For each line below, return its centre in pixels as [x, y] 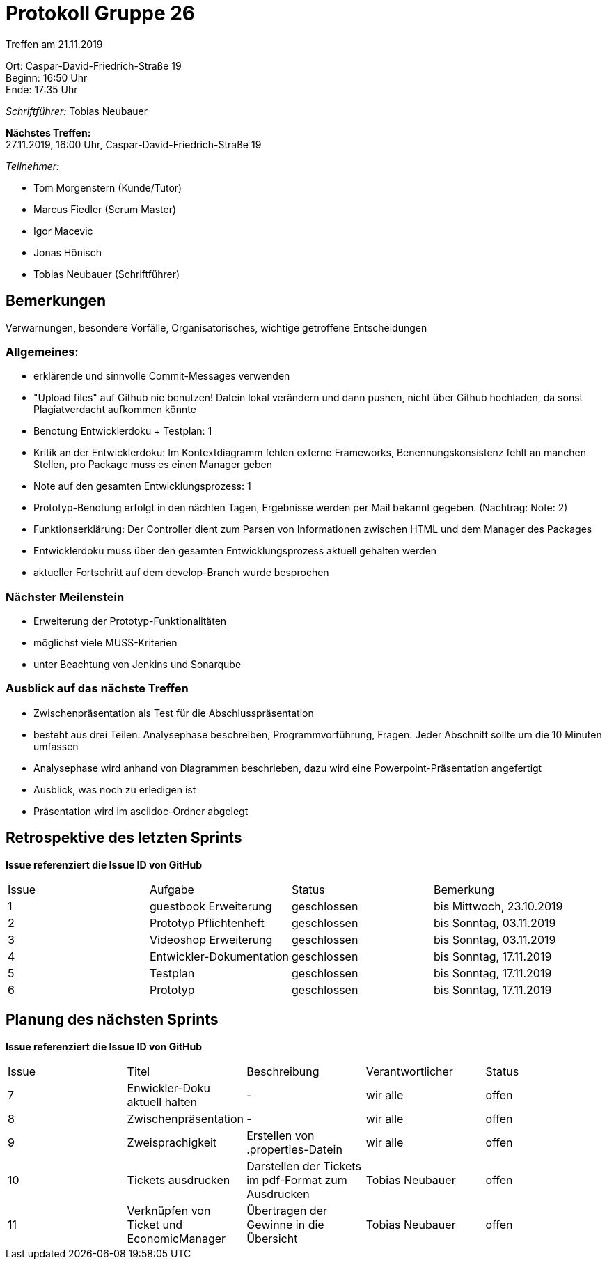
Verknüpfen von [169, 1210]
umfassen [56, 746]
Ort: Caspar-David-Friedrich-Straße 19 [94, 65]
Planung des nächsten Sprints [112, 1020]
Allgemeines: [42, 351]
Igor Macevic [63, 231]
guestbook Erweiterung [211, 906]
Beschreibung [283, 1071]
